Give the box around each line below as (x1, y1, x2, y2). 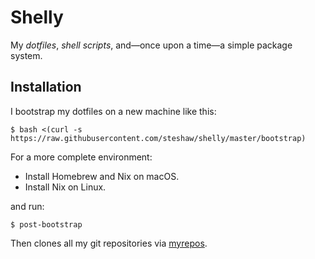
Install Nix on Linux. (24, 181, 107, 193)
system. (10, 49, 43, 61)
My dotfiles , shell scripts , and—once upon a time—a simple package (10, 39, 293, 51)
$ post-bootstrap (10, 219, 83, 230)
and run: (10, 200, 45, 212)
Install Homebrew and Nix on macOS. (24, 170, 180, 182)
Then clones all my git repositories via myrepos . (10, 237, 208, 249)
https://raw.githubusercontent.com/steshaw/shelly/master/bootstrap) (10, 133, 307, 143)
